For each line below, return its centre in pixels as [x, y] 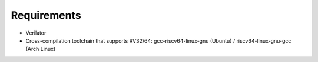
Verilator [36, 33]
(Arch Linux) [41, 49]
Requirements [46, 15]
